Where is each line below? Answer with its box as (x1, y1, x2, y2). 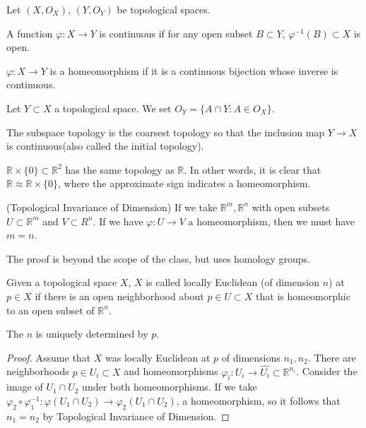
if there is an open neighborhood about (35, 288, 204, 303)
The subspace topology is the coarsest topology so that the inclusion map (6, 124, 325, 139)
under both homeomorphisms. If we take (82, 379, 257, 394)
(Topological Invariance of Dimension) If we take (6, 199, 218, 214)
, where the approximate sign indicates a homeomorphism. (58, 176, 311, 191)
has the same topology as (65, 162, 175, 177)
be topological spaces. (117, 2, 211, 16)
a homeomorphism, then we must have (188, 213, 355, 228)
